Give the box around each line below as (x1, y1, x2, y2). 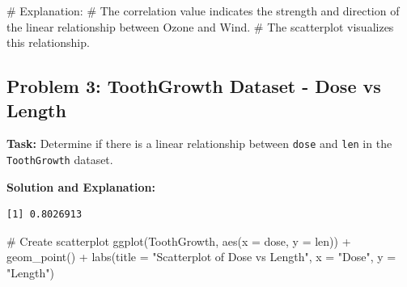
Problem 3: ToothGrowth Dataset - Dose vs (6, 74, 381, 99)
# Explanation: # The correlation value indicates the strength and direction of (6, 2, 400, 19)
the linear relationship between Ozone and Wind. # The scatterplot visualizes (6, 18, 394, 35)
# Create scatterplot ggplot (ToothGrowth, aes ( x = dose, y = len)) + (6, 232, 351, 249)
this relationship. (6, 34, 90, 51)
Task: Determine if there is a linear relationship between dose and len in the (6, 135, 392, 152)
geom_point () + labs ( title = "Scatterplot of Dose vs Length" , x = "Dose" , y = (6, 248, 396, 265)
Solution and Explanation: (6, 178, 155, 195)
